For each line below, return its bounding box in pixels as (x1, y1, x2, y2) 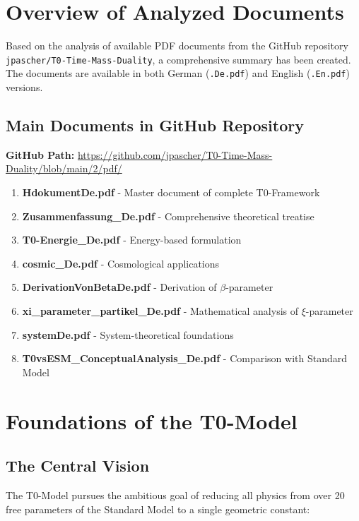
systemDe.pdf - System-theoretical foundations (22, 327, 234, 342)
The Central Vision (6, 455, 150, 477)
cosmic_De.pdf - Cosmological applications (22, 256, 220, 270)
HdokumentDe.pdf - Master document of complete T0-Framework (22, 185, 320, 200)
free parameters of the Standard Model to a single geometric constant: (6, 501, 310, 516)
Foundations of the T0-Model (6, 406, 298, 435)
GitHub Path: (6, 147, 75, 162)
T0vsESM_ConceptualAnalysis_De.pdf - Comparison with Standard (22, 351, 348, 366)
